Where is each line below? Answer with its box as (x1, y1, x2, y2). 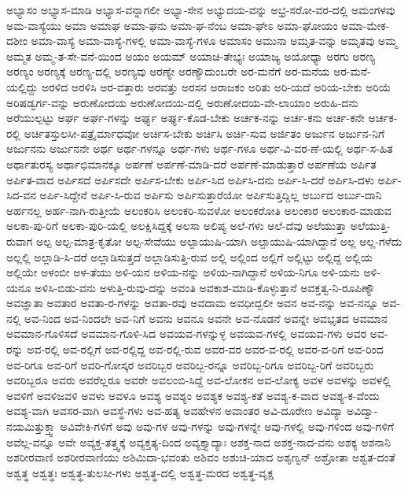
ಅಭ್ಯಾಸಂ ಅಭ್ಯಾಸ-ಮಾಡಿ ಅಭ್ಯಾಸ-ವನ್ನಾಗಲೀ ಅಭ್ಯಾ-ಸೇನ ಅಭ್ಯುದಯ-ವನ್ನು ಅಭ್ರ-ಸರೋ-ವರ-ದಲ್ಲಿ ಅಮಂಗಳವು (6, 2, 395, 17)
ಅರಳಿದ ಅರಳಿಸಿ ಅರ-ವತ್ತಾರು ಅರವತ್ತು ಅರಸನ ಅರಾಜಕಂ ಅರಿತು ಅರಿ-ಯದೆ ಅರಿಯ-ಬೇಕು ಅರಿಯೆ (42, 78, 391, 94)
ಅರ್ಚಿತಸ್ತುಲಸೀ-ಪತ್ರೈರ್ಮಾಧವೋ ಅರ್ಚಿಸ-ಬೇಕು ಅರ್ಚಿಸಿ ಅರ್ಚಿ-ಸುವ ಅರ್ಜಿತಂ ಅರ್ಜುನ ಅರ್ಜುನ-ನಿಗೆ (24, 124, 385, 141)
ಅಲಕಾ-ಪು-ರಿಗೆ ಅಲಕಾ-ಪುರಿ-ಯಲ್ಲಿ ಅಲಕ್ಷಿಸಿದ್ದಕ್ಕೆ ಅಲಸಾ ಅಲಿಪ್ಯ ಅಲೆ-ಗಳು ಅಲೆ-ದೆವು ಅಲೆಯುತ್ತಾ (6, 217, 347, 234)
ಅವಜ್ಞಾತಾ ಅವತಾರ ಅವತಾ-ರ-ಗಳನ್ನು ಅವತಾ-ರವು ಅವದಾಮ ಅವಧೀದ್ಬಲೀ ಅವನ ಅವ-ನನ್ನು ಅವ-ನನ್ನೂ (6, 295, 379, 311)
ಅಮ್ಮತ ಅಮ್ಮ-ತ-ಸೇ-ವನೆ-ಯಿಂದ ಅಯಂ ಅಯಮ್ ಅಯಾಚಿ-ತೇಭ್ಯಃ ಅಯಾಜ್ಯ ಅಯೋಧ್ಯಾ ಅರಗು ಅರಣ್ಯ (6, 47, 376, 64)
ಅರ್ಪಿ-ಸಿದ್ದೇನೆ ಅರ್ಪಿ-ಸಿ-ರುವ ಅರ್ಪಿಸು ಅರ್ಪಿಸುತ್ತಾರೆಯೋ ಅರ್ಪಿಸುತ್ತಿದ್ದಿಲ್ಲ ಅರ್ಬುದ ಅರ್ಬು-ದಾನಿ (39, 187, 382, 203)
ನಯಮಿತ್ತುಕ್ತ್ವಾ (6, 418, 57, 435)
